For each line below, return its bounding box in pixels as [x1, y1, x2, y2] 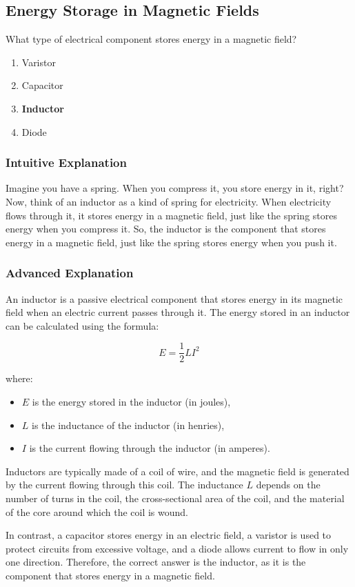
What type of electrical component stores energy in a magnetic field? [6, 32, 297, 46]
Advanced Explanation [6, 264, 134, 281]
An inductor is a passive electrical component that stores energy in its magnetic [6, 291, 343, 306]
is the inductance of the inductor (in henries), [32, 417, 225, 432]
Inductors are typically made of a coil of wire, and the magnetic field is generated [6, 464, 349, 478]
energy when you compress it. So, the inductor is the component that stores [6, 221, 326, 236]
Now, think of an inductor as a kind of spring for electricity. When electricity [6, 194, 332, 208]
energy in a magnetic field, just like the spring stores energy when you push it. [6, 235, 337, 249]
